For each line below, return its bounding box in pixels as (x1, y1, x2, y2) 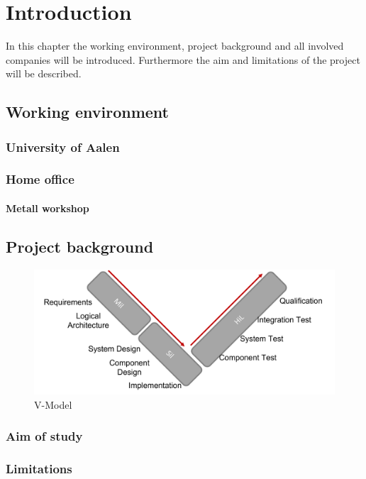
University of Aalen (6, 138, 120, 155)
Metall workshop (6, 200, 89, 215)
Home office (6, 170, 74, 188)
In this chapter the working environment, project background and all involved (6, 38, 344, 53)
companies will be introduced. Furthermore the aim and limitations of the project (6, 52, 360, 67)
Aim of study (6, 427, 83, 445)
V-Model (34, 397, 72, 412)
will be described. (6, 66, 82, 81)
